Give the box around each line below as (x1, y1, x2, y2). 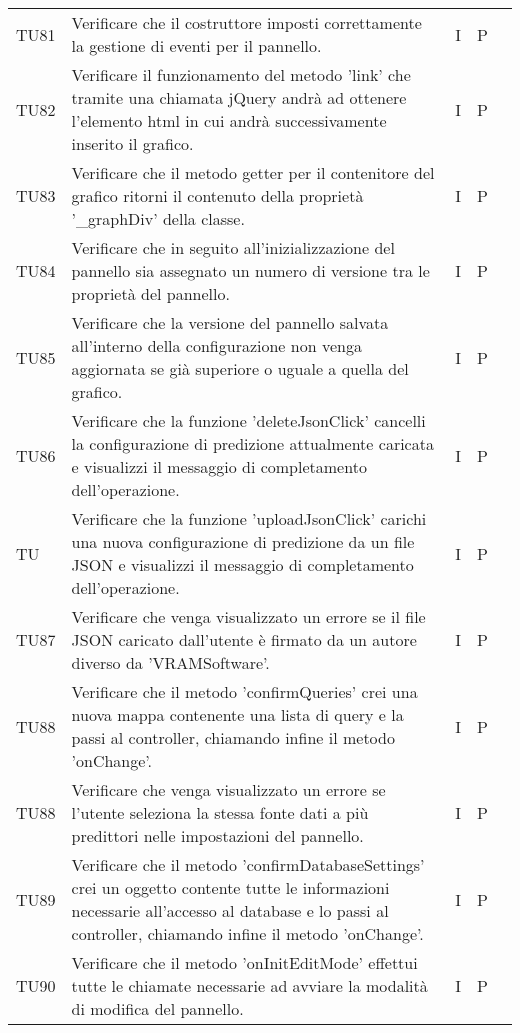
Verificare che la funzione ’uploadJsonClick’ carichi (71, 507, 427, 530)
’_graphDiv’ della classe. (71, 207, 245, 230)
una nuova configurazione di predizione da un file (71, 530, 415, 553)
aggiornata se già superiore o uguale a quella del (71, 357, 409, 380)
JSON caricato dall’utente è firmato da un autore (71, 628, 417, 651)
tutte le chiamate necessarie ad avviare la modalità (71, 974, 428, 997)
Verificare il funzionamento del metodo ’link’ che (71, 63, 411, 86)
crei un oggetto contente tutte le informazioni (71, 876, 390, 899)
